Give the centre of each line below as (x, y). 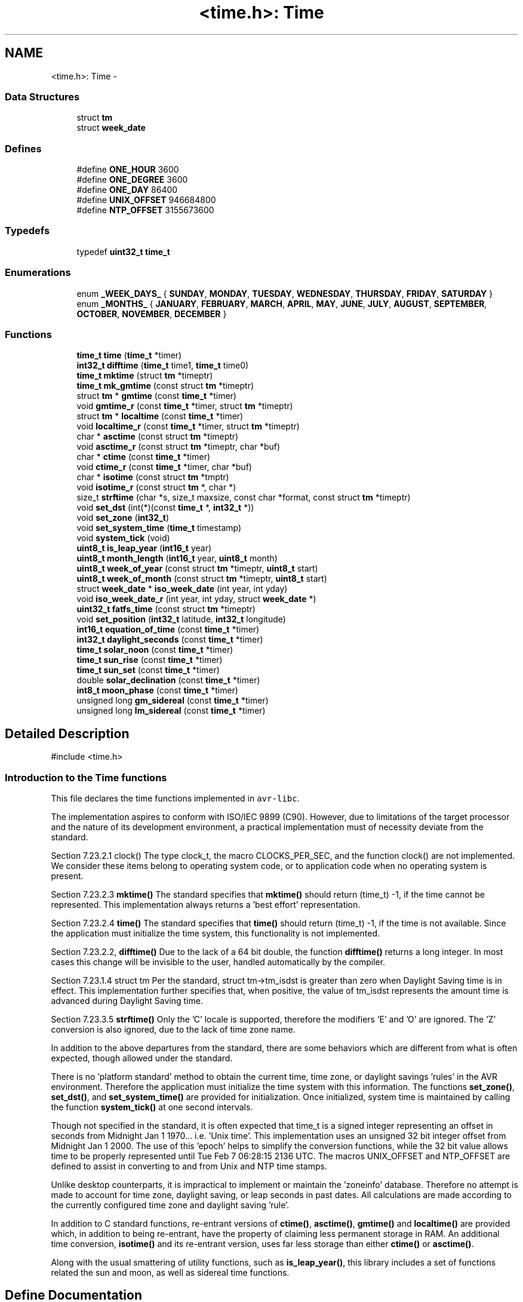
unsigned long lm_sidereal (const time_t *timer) (171, 711)
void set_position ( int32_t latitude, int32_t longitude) (181, 619)
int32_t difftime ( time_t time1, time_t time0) (163, 366)
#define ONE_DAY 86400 (127, 190)
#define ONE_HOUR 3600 (128, 170)
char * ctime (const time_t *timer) (144, 457)
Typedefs (27, 231)
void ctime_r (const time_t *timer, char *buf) (164, 467)
